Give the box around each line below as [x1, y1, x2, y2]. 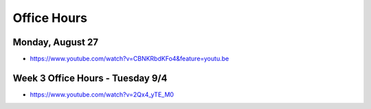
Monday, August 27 [12, 36, 99, 48]
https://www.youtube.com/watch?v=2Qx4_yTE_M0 [30, 90, 175, 99]
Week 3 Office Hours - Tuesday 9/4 [12, 72, 168, 84]
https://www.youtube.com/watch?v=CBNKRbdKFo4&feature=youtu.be [30, 55, 229, 63]
